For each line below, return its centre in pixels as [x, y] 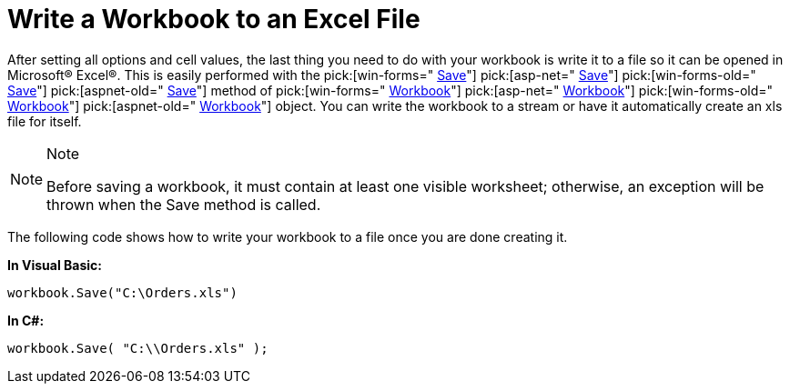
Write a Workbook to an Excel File [214, 19]
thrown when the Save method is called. [184, 204]
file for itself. [45, 121]
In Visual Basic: [55, 265]
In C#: [26, 320]
